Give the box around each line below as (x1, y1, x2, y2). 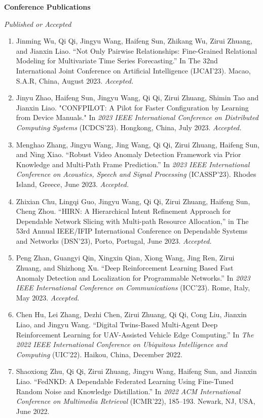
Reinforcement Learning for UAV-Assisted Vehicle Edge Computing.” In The (16, 329, 254, 339)
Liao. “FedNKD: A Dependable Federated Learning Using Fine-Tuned (16, 376, 234, 386)
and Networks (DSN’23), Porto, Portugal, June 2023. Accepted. (16, 235, 212, 246)
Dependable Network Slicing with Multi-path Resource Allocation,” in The (16, 215, 249, 226)
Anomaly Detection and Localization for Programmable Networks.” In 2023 (16, 272, 250, 283)
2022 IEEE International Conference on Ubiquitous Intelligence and (16, 339, 228, 350)
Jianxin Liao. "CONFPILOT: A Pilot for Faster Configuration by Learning (16, 102, 249, 112)
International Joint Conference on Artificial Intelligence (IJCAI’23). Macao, (16, 65, 251, 75)
